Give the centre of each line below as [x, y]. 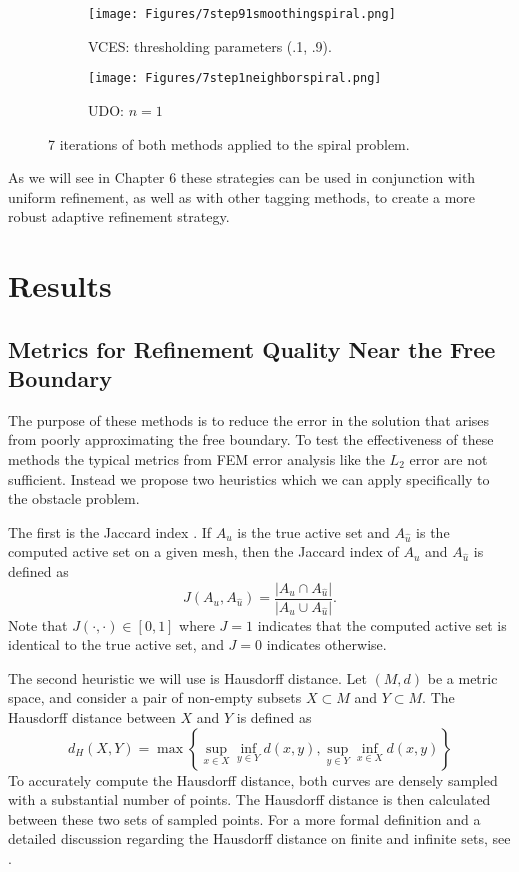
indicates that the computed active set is [382, 624]
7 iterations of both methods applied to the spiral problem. [229, 143]
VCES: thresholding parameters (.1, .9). [210, 45]
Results [60, 285]
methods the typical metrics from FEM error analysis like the [196, 459]
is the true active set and [313, 531]
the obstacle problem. [74, 498]
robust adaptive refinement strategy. [119, 216]
